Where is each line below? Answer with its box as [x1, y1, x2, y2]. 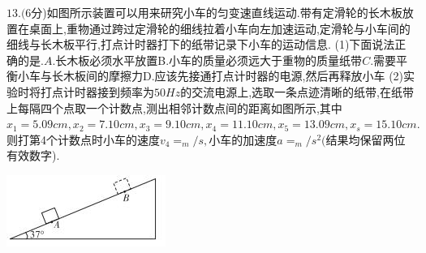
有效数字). [6, 147, 60, 164]
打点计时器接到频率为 [40, 83, 154, 100]
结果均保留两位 [325, 131, 406, 148]
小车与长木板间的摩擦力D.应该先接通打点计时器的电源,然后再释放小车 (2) [17, 67, 404, 84]
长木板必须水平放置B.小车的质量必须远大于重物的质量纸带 [55, 51, 363, 68]
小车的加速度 [209, 131, 278, 148]
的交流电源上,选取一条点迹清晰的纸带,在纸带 [180, 83, 414, 100]
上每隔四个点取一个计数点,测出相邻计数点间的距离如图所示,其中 [6, 99, 342, 116]
